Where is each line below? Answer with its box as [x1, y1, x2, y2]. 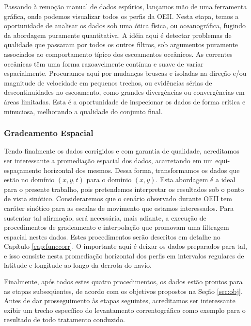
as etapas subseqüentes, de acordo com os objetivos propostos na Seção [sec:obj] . [4, 286, 243, 296]
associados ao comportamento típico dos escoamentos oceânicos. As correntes [4, 49, 233, 59]
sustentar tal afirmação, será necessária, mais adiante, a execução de [4, 212, 206, 223]
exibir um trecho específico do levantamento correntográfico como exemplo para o [4, 305, 246, 315]
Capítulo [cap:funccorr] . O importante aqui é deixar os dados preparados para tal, [4, 241, 247, 251]
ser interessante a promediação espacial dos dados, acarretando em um [4, 155, 213, 165]
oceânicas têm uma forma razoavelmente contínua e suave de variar [4, 58, 204, 69]
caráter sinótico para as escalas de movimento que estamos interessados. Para [4, 203, 234, 213]
